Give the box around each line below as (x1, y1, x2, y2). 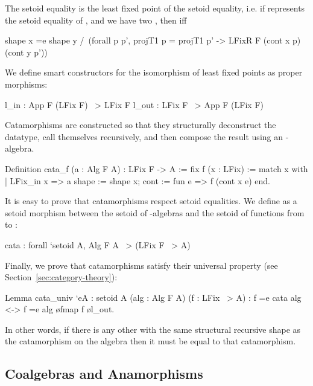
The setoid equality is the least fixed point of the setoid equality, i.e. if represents (5, 2, 305, 14)
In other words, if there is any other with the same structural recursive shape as (5, 323, 301, 335)
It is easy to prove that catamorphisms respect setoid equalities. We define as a (5, 195, 297, 207)
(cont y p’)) (5, 45, 48, 58)
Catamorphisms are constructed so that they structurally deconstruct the (5, 118, 276, 131)
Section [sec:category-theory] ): (5, 271, 118, 283)
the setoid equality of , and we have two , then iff (5, 13, 187, 26)
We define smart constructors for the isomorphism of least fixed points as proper (5, 66, 303, 79)
